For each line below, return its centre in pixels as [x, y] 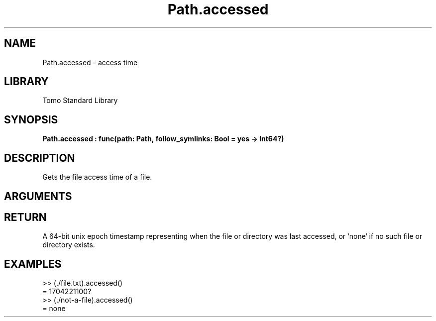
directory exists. [69, 245]
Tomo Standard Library [80, 101]
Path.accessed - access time [90, 62]
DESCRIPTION [40, 158]
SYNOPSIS [31, 119]
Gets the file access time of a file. [97, 177]
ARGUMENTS [38, 196]
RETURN [25, 217]
